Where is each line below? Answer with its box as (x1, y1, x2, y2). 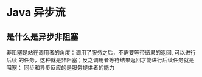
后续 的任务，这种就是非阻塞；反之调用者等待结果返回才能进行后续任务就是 (6, 56, 195, 64)
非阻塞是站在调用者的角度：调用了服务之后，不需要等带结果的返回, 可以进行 (6, 49, 196, 56)
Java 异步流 (6, 5, 66, 19)
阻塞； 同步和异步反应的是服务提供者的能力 (6, 64, 114, 71)
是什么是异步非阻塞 (6, 32, 78, 42)
